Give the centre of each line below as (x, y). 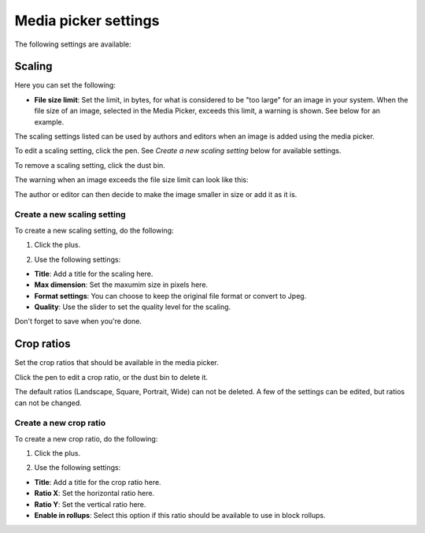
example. (49, 121)
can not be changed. (48, 403)
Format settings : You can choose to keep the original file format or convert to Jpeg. (170, 296)
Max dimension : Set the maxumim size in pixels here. (121, 285)
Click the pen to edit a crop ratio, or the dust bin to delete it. (111, 377)
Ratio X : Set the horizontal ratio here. (94, 494)
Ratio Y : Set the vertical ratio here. (90, 504)
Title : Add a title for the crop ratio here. (98, 482)
